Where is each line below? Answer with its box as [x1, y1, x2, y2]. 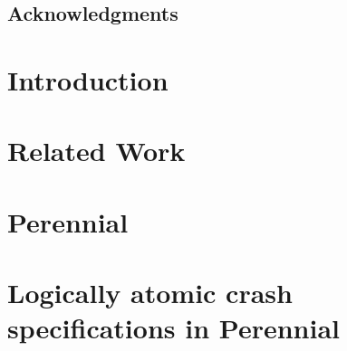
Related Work [7, 132, 186, 169]
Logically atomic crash [7, 274, 293, 311]
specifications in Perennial [7, 309, 340, 346]
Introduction [7, 61, 169, 98]
